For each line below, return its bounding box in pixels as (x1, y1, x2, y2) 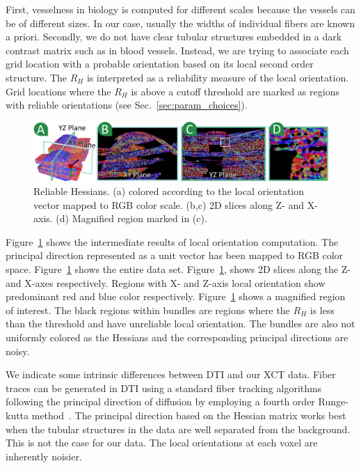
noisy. (6, 343, 30, 358)
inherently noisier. (6, 448, 82, 463)
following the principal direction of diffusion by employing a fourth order (6, 394, 315, 409)
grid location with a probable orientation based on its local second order (6, 56, 314, 71)
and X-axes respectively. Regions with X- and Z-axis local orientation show (6, 275, 326, 290)
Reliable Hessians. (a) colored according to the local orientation (33, 184, 305, 198)
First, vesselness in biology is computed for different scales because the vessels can (6, 2, 355, 16)
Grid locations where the (6, 84, 111, 98)
